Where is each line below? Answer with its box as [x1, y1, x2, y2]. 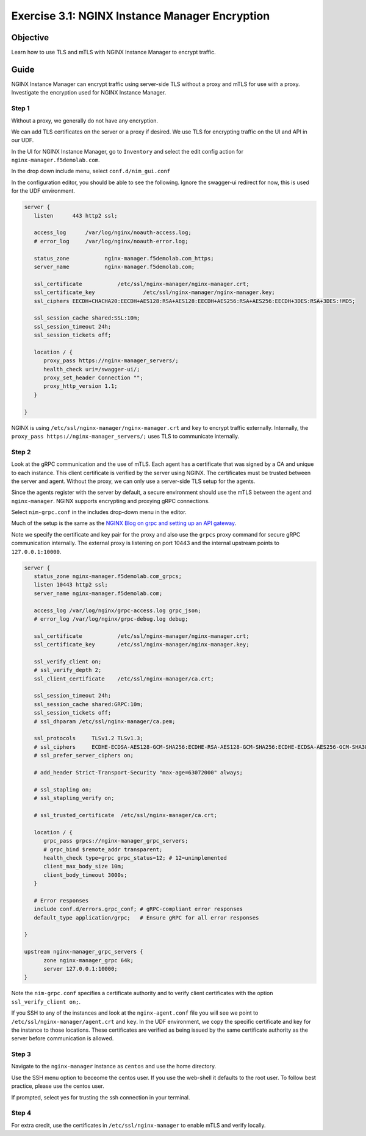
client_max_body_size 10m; [43, 863, 124, 870]
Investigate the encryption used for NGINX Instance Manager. [11, 89, 167, 96]
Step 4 [11, 1109, 32, 1117]
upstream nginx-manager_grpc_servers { [24, 948, 143, 956]
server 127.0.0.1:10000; [43, 965, 118, 972]
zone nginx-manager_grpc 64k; [43, 957, 134, 963]
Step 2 [11, 448, 31, 456]
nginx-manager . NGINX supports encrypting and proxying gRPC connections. [11, 497, 210, 504]
